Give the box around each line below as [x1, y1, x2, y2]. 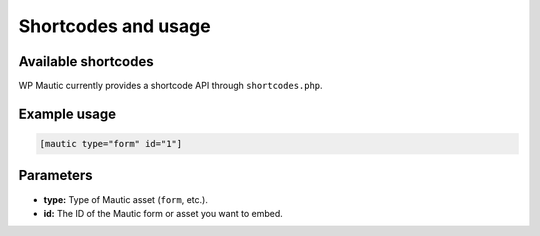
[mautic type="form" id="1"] [39, 138, 183, 150]
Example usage [18, 105, 117, 122]
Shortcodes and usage [18, 15, 211, 37]
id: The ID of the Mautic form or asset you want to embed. [43, 207, 284, 219]
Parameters [18, 167, 93, 184]
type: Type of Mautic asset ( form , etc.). [43, 193, 209, 205]
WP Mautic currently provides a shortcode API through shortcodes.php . [18, 80, 324, 92]
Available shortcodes [18, 53, 154, 70]
